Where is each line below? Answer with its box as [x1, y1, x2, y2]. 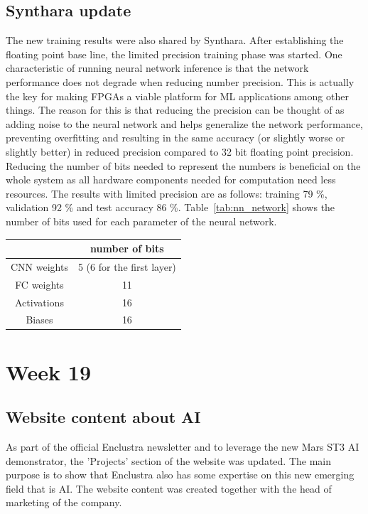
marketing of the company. [6, 495, 122, 510]
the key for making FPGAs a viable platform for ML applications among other [6, 88, 349, 103]
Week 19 [6, 357, 92, 386]
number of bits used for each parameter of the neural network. [6, 213, 277, 228]
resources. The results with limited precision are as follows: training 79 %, [6, 186, 328, 200]
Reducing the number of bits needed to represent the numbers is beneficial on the [6, 158, 361, 173]
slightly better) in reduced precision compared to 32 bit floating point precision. [6, 144, 354, 159]
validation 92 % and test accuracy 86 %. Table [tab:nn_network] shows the [6, 200, 335, 215]
